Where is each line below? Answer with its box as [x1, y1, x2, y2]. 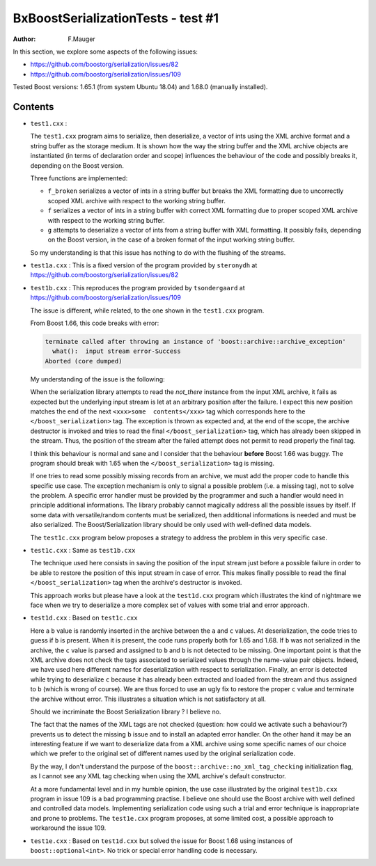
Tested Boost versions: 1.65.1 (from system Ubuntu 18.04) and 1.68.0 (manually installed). [13, 83, 268, 91]
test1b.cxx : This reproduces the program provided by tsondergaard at [30, 283, 245, 292]
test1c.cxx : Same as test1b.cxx [30, 546, 136, 555]
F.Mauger [68, 35, 95, 43]
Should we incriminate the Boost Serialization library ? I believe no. [30, 707, 221, 716]
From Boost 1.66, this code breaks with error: [30, 319, 159, 327]
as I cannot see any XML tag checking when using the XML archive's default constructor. [30, 772, 287, 780]
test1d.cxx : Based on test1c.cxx [30, 613, 139, 622]
